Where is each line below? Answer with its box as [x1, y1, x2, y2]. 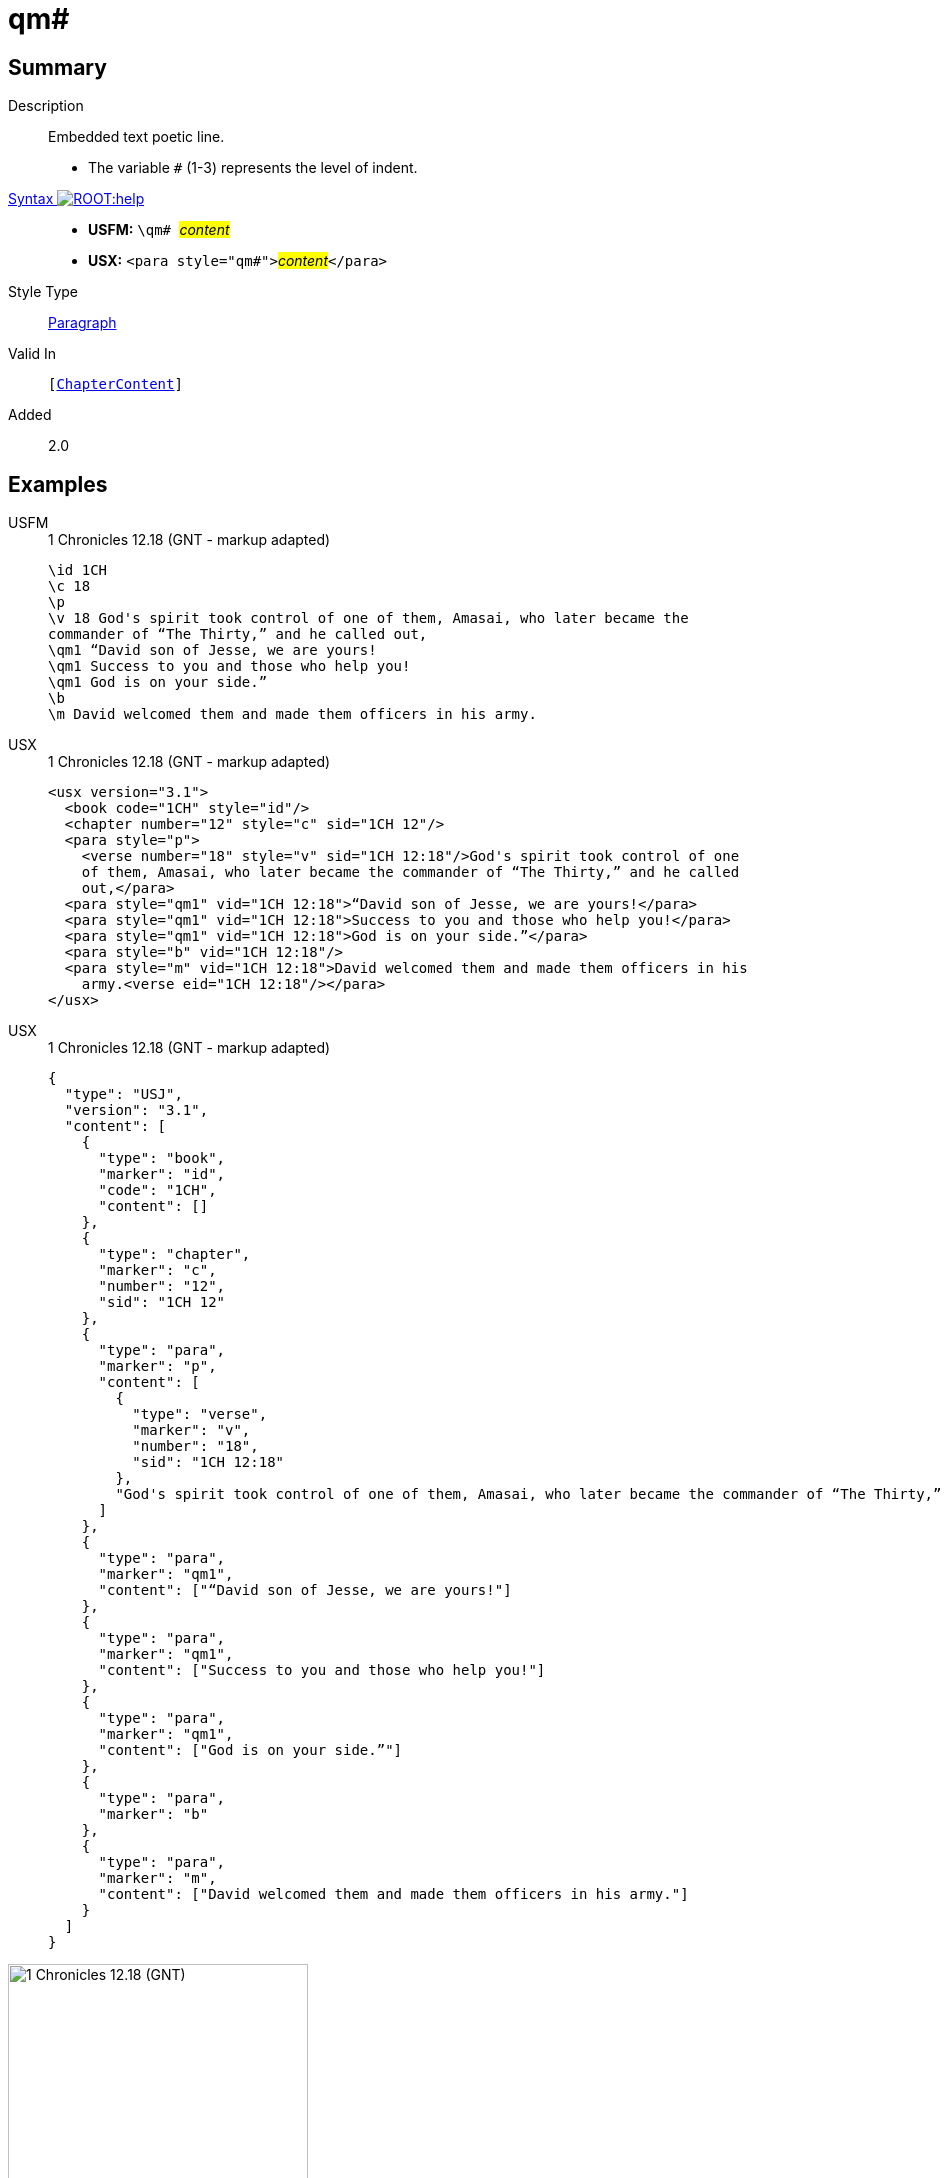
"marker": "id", [98, 1166, 226, 1183]
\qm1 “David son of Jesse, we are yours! [48, 642, 377, 659]
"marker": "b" [98, 1806, 209, 1823]
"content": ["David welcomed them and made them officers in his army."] [98, 1886, 689, 1903]
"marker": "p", [98, 1358, 217, 1375]
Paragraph [48, 314, 117, 332]
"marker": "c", [98, 1262, 217, 1279]
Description [8, 97, 84, 115]
